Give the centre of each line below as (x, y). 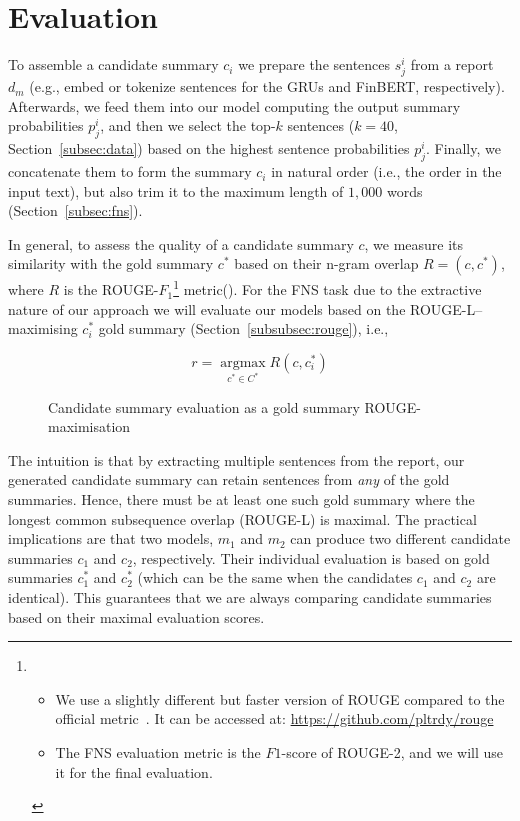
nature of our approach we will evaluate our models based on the (207, 308)
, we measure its (414, 243)
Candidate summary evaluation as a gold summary (204, 406)
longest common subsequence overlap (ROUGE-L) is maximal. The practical (242, 518)
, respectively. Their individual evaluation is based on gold (311, 557)
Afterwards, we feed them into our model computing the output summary (234, 105)
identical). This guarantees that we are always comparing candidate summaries (250, 597)
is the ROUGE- (111, 289)
